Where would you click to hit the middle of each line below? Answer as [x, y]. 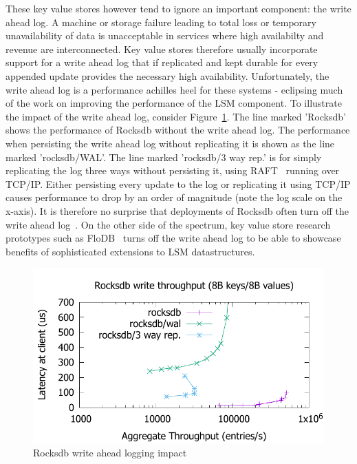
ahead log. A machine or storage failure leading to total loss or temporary [161, 22]
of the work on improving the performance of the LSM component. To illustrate [174, 103]
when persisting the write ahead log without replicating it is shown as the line [170, 143]
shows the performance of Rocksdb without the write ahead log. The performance [178, 130]
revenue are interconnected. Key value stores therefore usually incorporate [162, 49]
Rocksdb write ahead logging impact [110, 453]
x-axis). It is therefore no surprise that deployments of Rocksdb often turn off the [177, 210]
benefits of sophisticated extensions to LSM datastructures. [130, 251]
